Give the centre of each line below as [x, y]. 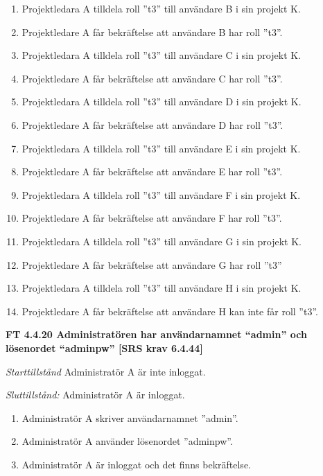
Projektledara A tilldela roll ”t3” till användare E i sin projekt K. [161, 148]
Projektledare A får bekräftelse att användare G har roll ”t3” [152, 264]
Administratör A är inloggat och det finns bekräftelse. [136, 464]
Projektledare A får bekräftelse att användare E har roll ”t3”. [152, 171]
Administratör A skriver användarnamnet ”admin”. [130, 417]
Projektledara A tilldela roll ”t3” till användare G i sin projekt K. [161, 241]
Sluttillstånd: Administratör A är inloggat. [95, 395]
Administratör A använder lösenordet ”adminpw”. [127, 441]
